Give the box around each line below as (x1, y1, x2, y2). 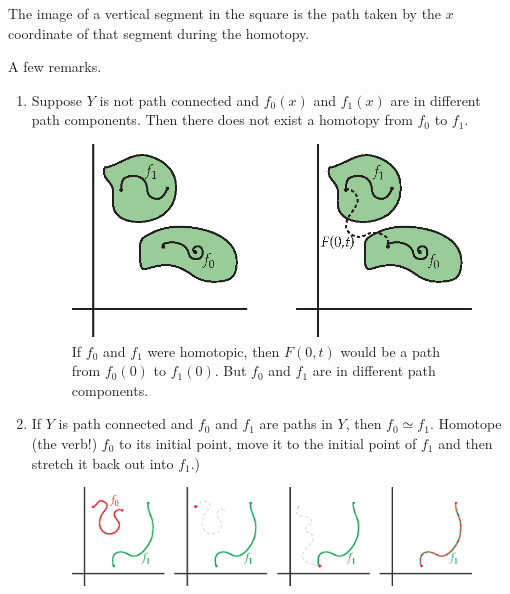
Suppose (31, 89, 83, 110)
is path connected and (58, 413, 194, 434)
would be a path (340, 340, 441, 361)
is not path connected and (99, 89, 260, 110)
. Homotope (429, 413, 502, 434)
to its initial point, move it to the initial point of (119, 432, 417, 453)
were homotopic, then (147, 340, 280, 361)
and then (438, 432, 493, 453)
